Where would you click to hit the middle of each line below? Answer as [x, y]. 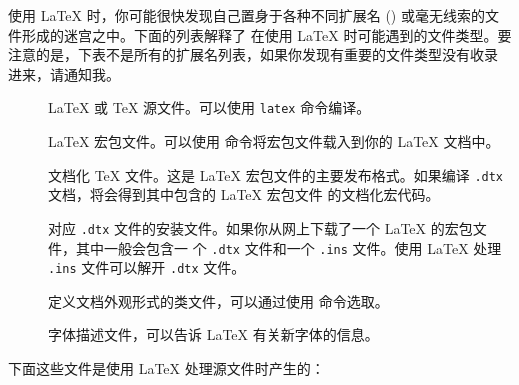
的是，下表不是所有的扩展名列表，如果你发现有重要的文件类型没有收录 [266, 54]
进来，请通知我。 [64, 73]
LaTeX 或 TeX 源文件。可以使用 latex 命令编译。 [209, 107]
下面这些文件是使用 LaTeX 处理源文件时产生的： [166, 368]
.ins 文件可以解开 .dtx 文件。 [147, 267]
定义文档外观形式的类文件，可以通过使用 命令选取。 [218, 300]
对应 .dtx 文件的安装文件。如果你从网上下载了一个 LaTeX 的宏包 [260, 227]
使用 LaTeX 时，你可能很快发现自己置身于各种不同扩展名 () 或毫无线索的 [246, 15]
